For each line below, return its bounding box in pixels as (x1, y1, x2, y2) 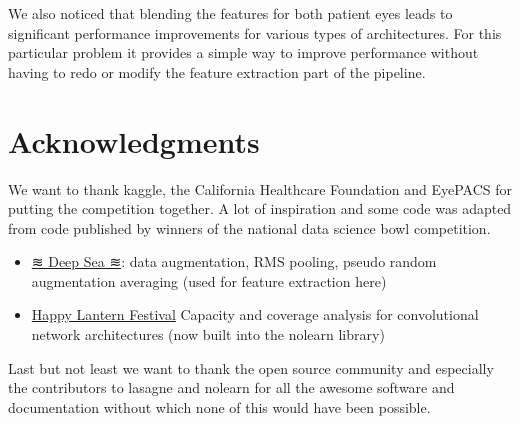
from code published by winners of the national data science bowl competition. (8, 217, 491, 238)
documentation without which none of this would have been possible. (8, 396, 431, 417)
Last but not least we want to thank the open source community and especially (8, 357, 494, 378)
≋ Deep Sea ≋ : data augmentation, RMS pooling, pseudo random (31, 251, 437, 272)
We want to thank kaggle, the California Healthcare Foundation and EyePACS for (8, 178, 512, 199)
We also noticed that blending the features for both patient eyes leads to (8, 3, 453, 23)
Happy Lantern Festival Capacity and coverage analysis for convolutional (31, 304, 479, 325)
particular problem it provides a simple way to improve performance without (8, 42, 479, 63)
